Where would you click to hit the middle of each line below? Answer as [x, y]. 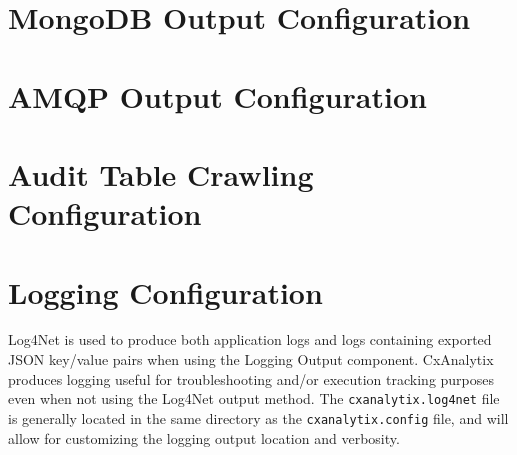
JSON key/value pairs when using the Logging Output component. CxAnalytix [251, 359]
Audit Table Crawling [161, 173]
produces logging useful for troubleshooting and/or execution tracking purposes [251, 378]
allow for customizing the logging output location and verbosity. [204, 437]
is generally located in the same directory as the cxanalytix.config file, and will [258, 417]
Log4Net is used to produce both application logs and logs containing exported [250, 339]
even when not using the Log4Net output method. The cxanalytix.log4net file [254, 398]
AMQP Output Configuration [217, 95]
